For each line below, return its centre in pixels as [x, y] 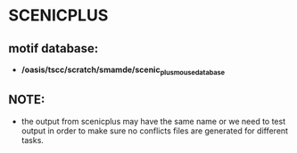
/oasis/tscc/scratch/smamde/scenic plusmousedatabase [123, 70]
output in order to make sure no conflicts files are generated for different [155, 131]
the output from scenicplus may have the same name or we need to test [153, 121]
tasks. [32, 140]
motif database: [54, 48]
